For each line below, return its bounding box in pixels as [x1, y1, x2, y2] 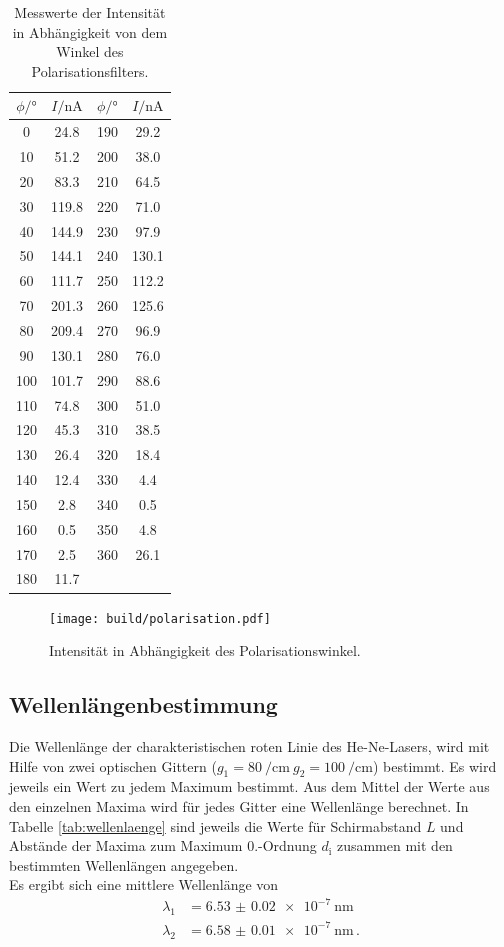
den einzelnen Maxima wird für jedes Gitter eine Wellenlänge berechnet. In [9, 795, 469, 816]
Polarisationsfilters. [31, 60, 149, 81]
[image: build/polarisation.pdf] [49, 611, 271, 626]
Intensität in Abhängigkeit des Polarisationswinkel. [49, 640, 361, 661]
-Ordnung [258, 835, 317, 856]
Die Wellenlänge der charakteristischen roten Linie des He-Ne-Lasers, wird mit [9, 735, 490, 756]
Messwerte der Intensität [14, 2, 166, 22]
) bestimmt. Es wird [373, 755, 497, 776]
